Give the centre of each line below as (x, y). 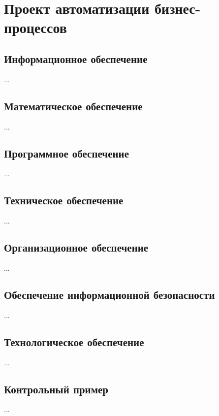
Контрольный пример (56, 389)
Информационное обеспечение (76, 58)
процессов (35, 27)
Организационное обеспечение (76, 247)
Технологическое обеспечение (74, 341)
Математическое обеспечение (73, 106)
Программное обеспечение (67, 153)
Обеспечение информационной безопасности (109, 294)
